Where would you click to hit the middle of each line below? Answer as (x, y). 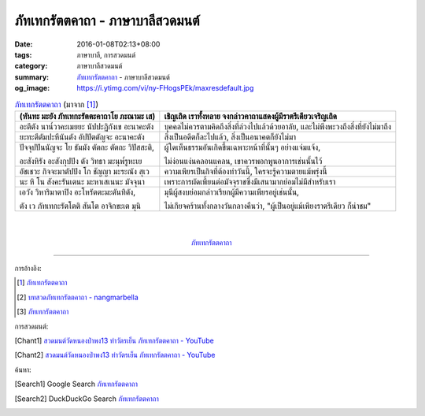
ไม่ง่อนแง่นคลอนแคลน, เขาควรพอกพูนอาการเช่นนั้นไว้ (243, 161)
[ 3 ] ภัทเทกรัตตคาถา (43, 312)
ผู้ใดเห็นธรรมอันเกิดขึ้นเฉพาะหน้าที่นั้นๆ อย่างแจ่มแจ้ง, (242, 147)
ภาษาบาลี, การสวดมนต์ (106, 54)
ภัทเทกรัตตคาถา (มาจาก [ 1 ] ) (57, 104)
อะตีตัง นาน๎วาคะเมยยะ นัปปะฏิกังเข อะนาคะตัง (87, 126)
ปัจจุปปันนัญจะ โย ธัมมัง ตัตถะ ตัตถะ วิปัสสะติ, (87, 147)
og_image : (32, 88)
